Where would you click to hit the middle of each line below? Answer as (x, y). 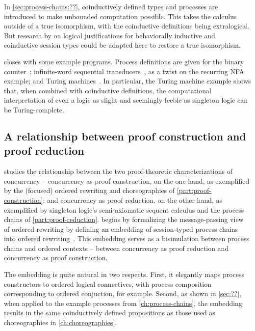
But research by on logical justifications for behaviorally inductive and (110, 35)
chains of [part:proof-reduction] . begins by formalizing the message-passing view (124, 219)
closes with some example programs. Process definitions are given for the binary (124, 61)
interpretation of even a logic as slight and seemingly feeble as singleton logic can (126, 100)
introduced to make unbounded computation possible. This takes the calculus (120, 16)
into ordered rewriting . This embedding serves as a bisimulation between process (127, 238)
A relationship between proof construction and (125, 136)
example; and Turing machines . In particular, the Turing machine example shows (127, 81)
